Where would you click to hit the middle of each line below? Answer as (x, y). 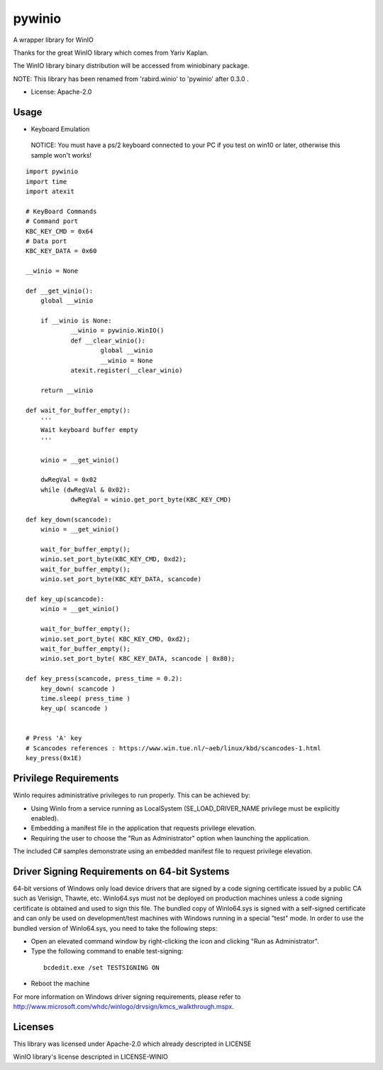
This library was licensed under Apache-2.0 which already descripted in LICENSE (132, 1044)
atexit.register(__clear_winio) (127, 371)
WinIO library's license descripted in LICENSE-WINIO (90, 1057)
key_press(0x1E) (54, 758)
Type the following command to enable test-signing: (107, 951)
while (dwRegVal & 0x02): (85, 490)
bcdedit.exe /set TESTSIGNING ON (101, 967)
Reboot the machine (60, 983)
